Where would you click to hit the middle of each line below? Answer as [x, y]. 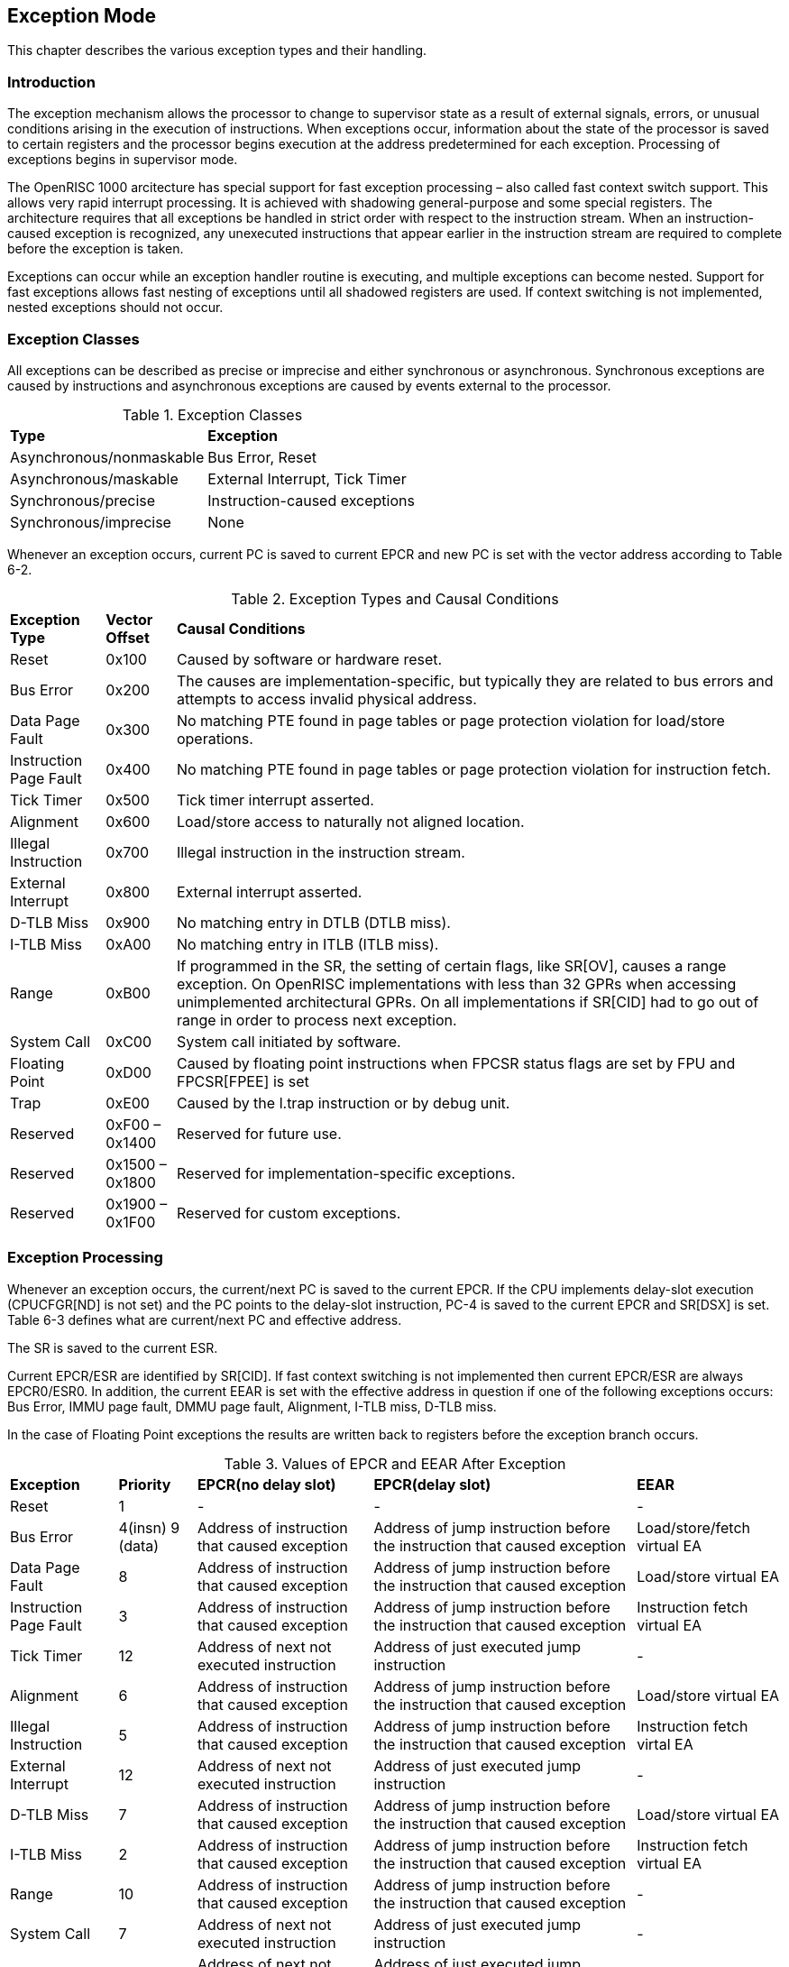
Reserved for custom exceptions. [289, 1213]
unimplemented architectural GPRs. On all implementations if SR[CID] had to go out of [468, 1002]
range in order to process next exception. [317, 1020]
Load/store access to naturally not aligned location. [350, 821]
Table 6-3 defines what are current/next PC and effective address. [205, 1319]
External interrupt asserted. [269, 892]
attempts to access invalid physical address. [326, 699]
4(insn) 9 [149, 1527]
